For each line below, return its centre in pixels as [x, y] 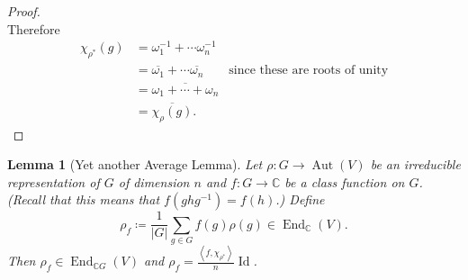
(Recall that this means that [84, 199]
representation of [54, 181]
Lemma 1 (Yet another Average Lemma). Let [135, 164]
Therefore [34, 28]
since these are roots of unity [309, 71]
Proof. [24, 11]
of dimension [154, 181]
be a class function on [345, 181]
